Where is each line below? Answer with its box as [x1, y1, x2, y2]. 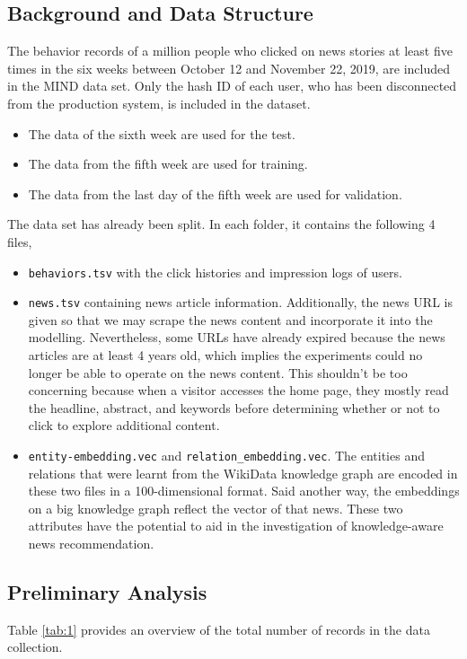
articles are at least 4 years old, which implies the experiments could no [28, 346, 423, 365]
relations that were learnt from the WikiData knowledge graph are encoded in [28, 463, 458, 482]
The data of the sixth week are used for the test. [28, 124, 295, 143]
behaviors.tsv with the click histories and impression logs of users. [28, 262, 402, 281]
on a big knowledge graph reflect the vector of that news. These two [28, 498, 403, 517]
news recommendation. [28, 534, 154, 553]
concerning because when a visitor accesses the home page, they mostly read [28, 381, 449, 400]
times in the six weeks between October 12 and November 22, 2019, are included [7, 58, 451, 77]
